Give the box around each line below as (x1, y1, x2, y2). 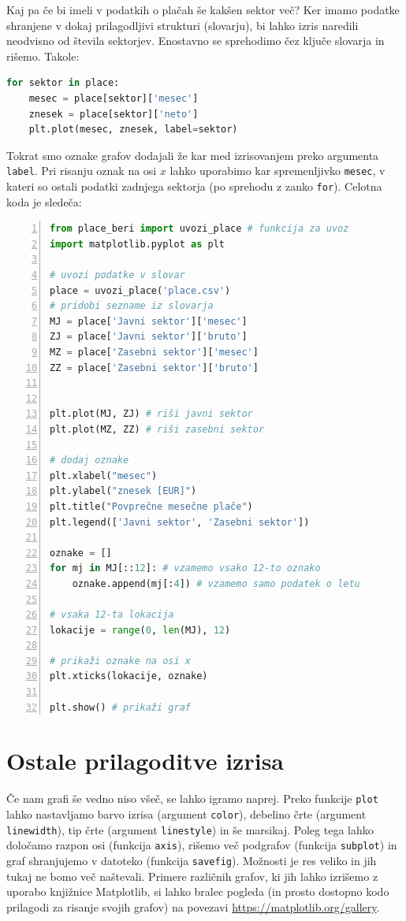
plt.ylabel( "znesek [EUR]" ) (50, 485, 197, 497)
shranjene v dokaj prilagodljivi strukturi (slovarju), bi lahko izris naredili (6, 17, 359, 33)
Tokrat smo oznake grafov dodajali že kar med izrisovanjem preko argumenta (6, 147, 379, 163)
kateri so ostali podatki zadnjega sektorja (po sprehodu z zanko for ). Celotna (6, 178, 382, 194)
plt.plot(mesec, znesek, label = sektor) (28, 124, 238, 136)
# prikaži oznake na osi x (50, 655, 191, 667)
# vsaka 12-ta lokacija (50, 609, 174, 621)
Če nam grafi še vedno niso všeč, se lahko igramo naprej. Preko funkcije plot (6, 790, 378, 807)
